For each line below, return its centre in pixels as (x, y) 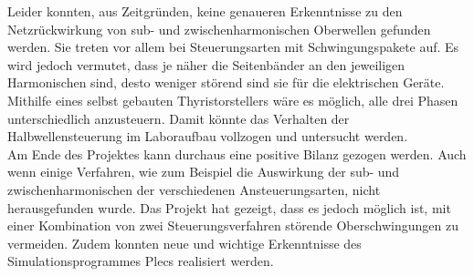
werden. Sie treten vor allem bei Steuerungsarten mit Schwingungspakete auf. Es (233, 47)
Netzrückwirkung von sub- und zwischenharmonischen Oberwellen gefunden (219, 29)
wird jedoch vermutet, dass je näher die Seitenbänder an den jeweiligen (206, 64)
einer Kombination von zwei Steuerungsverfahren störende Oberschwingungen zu (233, 225)
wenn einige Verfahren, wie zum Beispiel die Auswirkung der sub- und (204, 172)
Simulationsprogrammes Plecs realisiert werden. (141, 261)
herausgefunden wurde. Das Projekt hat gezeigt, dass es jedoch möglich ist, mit (229, 207)
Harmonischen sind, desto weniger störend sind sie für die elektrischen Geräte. (226, 82)
